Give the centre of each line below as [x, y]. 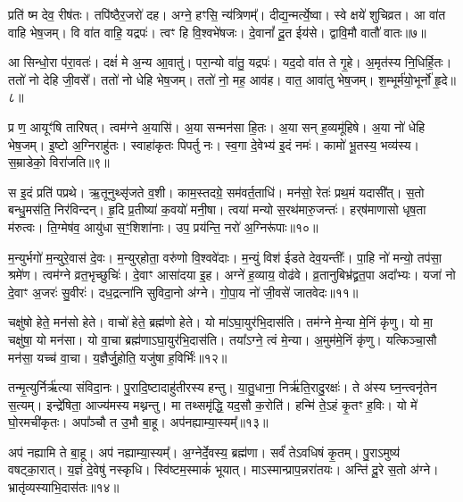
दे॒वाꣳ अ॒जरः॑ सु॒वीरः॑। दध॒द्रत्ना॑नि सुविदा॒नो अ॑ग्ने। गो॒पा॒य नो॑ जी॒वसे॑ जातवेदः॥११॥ [183, 292]
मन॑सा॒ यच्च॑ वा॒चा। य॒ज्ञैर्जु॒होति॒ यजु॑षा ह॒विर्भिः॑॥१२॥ [118, 357]
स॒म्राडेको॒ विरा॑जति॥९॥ [59, 162]
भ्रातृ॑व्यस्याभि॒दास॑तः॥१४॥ [64, 487]
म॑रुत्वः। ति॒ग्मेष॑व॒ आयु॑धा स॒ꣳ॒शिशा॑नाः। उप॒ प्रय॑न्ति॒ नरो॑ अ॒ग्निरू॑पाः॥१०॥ [163, 226]
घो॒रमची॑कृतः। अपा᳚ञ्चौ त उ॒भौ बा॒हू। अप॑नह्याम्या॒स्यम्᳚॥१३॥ [138, 422]
